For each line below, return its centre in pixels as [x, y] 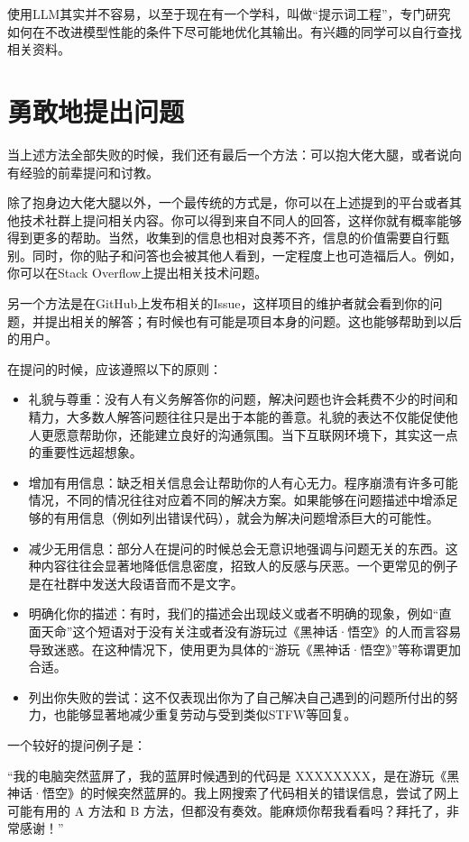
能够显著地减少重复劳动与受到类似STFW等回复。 [212, 714]
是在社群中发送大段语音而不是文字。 [136, 583]
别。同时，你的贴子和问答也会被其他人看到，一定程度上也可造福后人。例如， [234, 255]
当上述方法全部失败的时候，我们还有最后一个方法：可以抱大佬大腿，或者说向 [234, 154]
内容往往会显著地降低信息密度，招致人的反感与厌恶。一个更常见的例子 [249, 566]
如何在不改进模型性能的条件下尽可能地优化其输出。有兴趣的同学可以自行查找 [234, 31]
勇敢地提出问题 [96, 110]
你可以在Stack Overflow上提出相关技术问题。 [138, 273]
